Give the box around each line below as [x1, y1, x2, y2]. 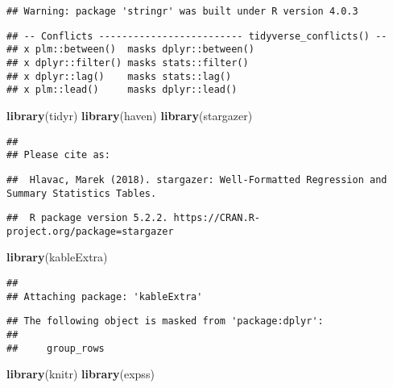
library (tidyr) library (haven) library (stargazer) [6, 106, 253, 123]
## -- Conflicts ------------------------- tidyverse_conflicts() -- [6, 30, 387, 42]
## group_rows [6, 342, 105, 354]
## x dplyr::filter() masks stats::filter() [6, 56, 249, 69]
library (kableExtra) [6, 248, 108, 265]
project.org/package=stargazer [6, 225, 174, 237]
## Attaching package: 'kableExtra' [6, 290, 203, 302]
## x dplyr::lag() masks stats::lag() [6, 70, 232, 82]
